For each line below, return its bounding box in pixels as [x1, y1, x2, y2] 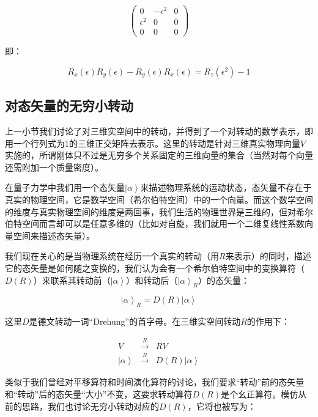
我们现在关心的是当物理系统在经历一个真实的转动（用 [5, 249, 219, 262]
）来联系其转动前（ [33, 273, 111, 286]
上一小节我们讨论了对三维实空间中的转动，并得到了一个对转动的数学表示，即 [5, 125, 313, 138]
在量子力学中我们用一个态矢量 [5, 181, 125, 194]
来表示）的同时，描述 [225, 249, 311, 262]
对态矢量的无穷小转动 [5, 96, 133, 115]
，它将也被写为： [187, 399, 256, 412]
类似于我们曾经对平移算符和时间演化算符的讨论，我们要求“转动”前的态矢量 [5, 375, 305, 388]
